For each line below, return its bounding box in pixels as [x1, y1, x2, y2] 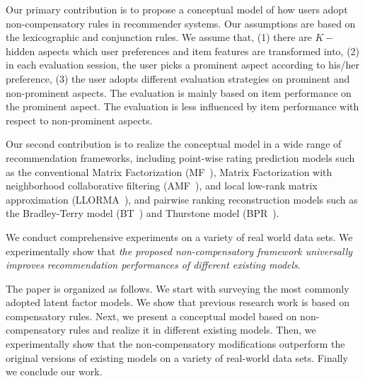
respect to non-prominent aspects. [6, 112, 153, 127]
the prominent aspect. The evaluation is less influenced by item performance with [6, 99, 359, 114]
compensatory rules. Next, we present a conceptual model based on [6, 308, 297, 323]
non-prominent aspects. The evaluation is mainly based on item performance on [6, 85, 352, 100]
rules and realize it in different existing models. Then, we [69, 322, 316, 337]
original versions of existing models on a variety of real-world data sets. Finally [6, 350, 348, 365]
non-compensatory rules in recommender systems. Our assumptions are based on [6, 16, 356, 30]
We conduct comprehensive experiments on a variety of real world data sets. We [6, 229, 353, 244]
